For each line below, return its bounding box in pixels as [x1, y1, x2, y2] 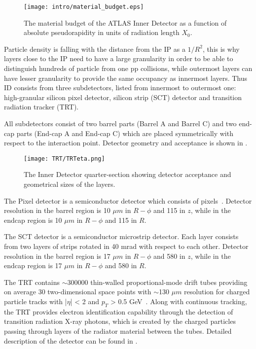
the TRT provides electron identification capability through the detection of [4, 306, 233, 316]
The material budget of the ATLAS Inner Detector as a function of [24, 17, 227, 28]
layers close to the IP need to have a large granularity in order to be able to [4, 53, 233, 64]
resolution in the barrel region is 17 [4, 250, 110, 261]
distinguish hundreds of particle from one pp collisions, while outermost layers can [4, 63, 253, 73]
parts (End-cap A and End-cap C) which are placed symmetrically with [16, 128, 233, 138]
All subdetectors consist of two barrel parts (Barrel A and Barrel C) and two [4, 118, 237, 128]
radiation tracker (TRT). [4, 102, 79, 112]
